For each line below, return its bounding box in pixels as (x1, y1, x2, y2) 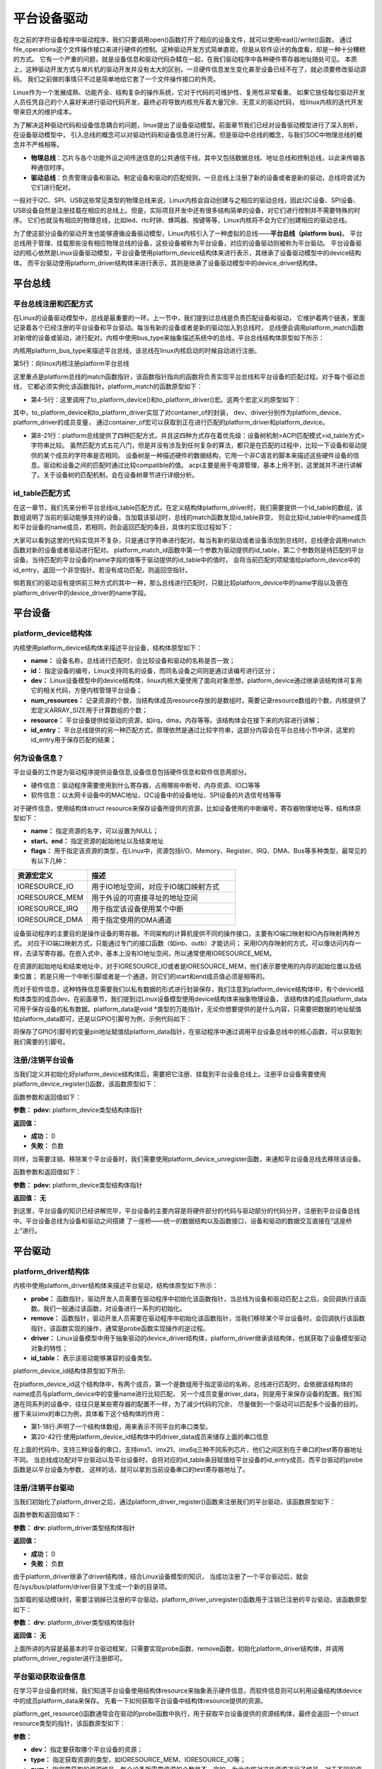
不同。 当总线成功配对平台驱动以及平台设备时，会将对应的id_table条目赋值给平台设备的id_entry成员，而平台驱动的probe (13, 1455, 364, 1464)
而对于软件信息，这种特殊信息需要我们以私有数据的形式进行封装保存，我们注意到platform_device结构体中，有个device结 (13, 984, 364, 993)
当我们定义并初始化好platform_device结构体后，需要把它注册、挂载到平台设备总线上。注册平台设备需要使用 (13, 1070, 327, 1078)
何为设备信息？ (13, 754, 64, 764)
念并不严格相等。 (13, 140, 63, 149)
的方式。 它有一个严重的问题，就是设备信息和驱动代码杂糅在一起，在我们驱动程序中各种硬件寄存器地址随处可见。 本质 (13, 55, 357, 64)
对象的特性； (30, 1344, 69, 1352)
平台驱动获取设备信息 (13, 1671, 86, 1681)
